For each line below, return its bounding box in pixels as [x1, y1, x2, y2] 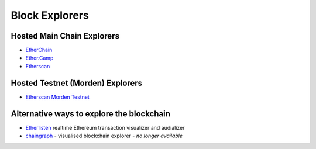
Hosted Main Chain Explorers [11, 31, 120, 41]
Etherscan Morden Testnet [25, 93, 90, 101]
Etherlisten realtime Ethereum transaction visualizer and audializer [25, 124, 185, 131]
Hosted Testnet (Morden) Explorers [11, 78, 143, 88]
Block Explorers [11, 9, 89, 22]
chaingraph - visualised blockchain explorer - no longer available [25, 132, 183, 140]
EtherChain [25, 47, 53, 54]
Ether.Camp [25, 54, 54, 61]
